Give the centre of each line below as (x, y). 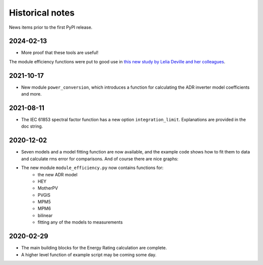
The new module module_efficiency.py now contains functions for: (92, 168)
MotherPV (48, 188)
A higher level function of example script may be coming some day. (89, 255)
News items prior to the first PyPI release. (51, 27)
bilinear (45, 215)
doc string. (32, 126)
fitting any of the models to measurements (80, 222)
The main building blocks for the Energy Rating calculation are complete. (94, 248)
